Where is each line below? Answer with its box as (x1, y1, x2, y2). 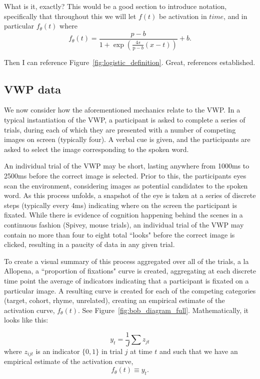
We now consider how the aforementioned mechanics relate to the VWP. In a (4, 104, 240, 115)
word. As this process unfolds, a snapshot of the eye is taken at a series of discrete (4, 190, 256, 200)
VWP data (4, 81, 61, 96)
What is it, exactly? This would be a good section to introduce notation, (4, 1, 227, 11)
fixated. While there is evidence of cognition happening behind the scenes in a (4, 209, 243, 220)
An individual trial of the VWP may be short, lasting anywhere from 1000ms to (4, 160, 249, 171)
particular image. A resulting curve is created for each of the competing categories (4, 285, 256, 295)
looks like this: (4, 314, 48, 325)
